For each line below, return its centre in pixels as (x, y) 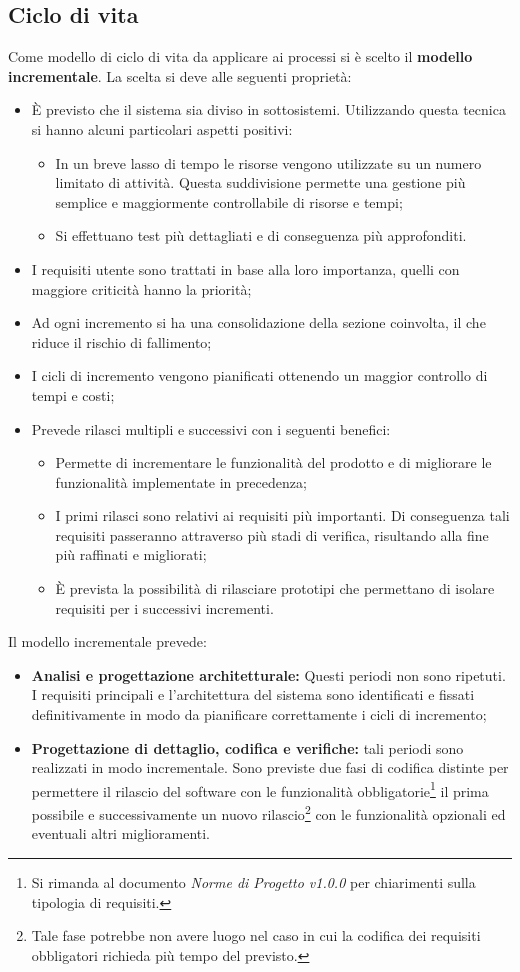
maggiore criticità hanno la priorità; (141, 288)
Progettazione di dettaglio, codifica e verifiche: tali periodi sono (247, 747)
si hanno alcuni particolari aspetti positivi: (162, 128)
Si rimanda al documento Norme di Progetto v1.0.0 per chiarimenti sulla (253, 881)
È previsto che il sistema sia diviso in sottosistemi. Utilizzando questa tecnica (268, 109)
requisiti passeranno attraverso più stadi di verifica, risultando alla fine (272, 534)
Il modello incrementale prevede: (107, 641)
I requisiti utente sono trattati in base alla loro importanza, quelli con (245, 268)
